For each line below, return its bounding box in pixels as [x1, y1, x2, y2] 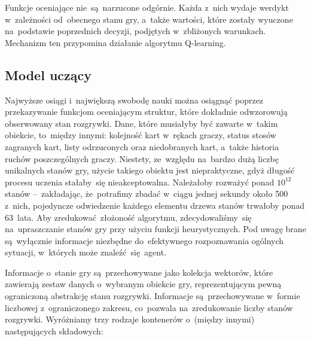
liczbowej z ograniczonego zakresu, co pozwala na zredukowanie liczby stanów [5, 301, 293, 313]
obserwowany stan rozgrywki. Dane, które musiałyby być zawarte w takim [5, 117, 278, 129]
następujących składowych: [5, 324, 103, 337]
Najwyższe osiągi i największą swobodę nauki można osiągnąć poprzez [5, 93, 264, 106]
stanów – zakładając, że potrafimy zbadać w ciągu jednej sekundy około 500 [5, 187, 288, 200]
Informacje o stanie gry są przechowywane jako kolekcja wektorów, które [5, 266, 273, 278]
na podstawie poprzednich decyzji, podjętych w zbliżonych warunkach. [5, 25, 266, 37]
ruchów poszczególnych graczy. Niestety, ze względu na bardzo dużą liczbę [5, 152, 279, 165]
